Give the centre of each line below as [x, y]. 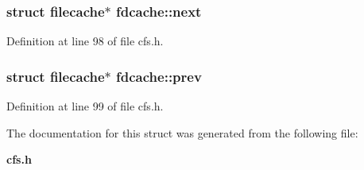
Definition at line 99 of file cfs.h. [85, 106]
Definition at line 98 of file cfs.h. [85, 41]
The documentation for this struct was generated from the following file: [182, 132]
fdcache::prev [159, 76]
